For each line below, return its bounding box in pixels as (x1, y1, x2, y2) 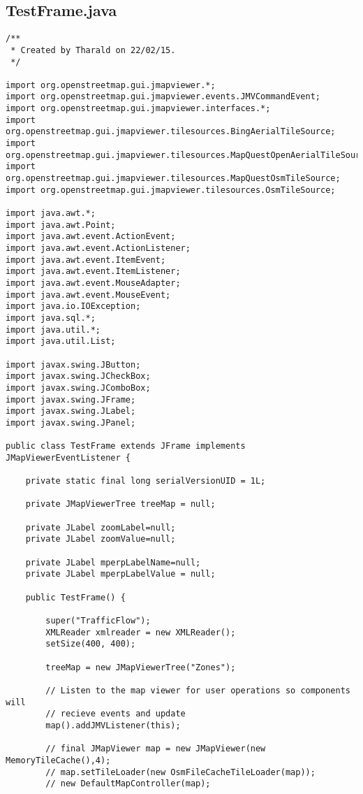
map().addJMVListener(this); (45, 720, 181, 730)
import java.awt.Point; (6, 219, 116, 230)
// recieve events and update (45, 709, 186, 719)
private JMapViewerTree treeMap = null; (25, 499, 216, 510)
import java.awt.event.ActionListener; (6, 243, 191, 254)
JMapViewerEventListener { (6, 452, 131, 463)
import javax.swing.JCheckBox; (6, 371, 151, 382)
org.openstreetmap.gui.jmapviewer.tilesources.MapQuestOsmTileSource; (6, 173, 341, 184)
